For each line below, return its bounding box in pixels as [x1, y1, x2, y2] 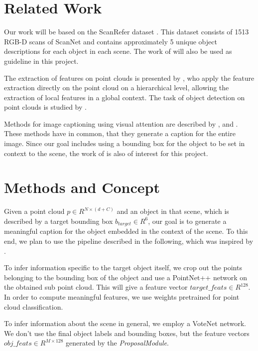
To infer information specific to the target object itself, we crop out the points [4, 262, 242, 273]
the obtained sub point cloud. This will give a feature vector [4, 282, 188, 292]
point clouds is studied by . [4, 102, 87, 112]
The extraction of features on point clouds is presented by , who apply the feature [4, 72, 255, 83]
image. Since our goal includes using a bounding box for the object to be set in [4, 138, 245, 149]
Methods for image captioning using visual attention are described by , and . [4, 118, 238, 129]
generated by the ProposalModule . [66, 338, 169, 348]
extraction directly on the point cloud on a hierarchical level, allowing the [4, 82, 229, 93]
